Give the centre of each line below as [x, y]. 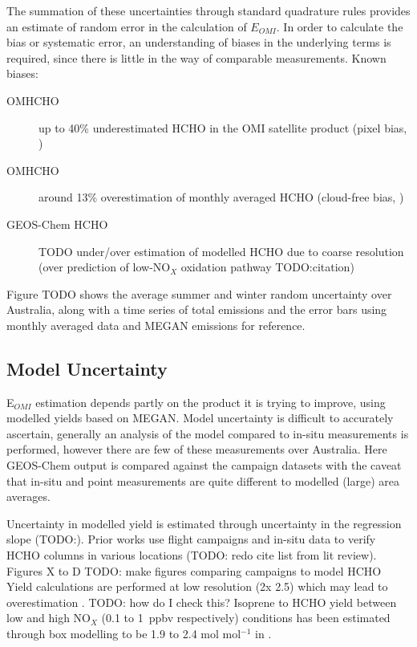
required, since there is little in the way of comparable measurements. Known [196, 57]
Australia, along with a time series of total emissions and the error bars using [197, 309]
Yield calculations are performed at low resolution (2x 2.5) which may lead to [197, 586]
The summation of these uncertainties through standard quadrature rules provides [208, 10]
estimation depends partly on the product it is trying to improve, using [211, 402]
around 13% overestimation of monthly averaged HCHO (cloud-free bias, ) [221, 197]
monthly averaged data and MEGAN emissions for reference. [156, 325]
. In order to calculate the [340, 26]
